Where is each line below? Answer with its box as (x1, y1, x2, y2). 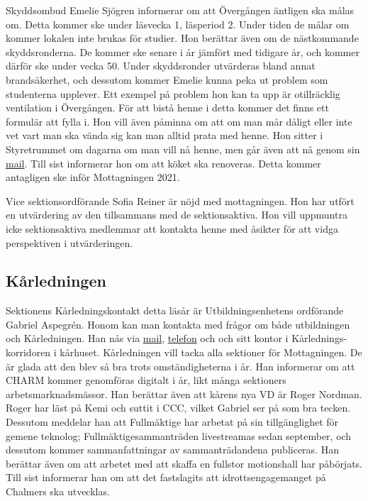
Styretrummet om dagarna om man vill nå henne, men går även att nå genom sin (6, 141, 360, 156)
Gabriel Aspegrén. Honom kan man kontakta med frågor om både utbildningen (6, 316, 350, 331)
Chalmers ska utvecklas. (6, 484, 110, 499)
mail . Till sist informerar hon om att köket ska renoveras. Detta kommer (6, 155, 321, 170)
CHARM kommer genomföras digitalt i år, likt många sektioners (6, 373, 286, 387)
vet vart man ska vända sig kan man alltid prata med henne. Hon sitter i (6, 128, 323, 143)
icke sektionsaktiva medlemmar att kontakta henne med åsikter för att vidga (6, 221, 338, 236)
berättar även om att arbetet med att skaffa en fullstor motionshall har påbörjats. (6, 456, 363, 470)
